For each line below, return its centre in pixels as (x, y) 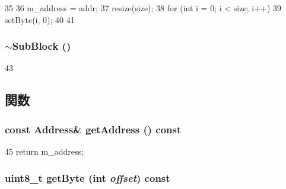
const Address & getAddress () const (93, 129)
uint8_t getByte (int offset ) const (88, 177)
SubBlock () (42, 46)
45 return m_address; (44, 151)
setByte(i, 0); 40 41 (40, 19)
